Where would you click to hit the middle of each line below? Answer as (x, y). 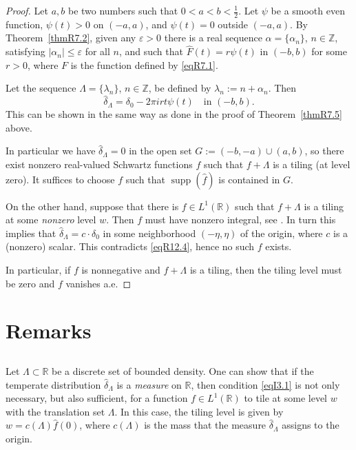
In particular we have (51, 151)
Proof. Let (27, 10)
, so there (324, 151)
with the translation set (55, 411)
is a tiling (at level (312, 164)
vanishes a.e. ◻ (98, 283)
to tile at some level (285, 398)
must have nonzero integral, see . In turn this (240, 219)
